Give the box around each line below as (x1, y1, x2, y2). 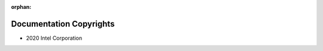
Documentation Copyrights (11, 18, 115, 29)
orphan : (11, 4, 32, 10)
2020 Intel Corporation (26, 34, 83, 42)
